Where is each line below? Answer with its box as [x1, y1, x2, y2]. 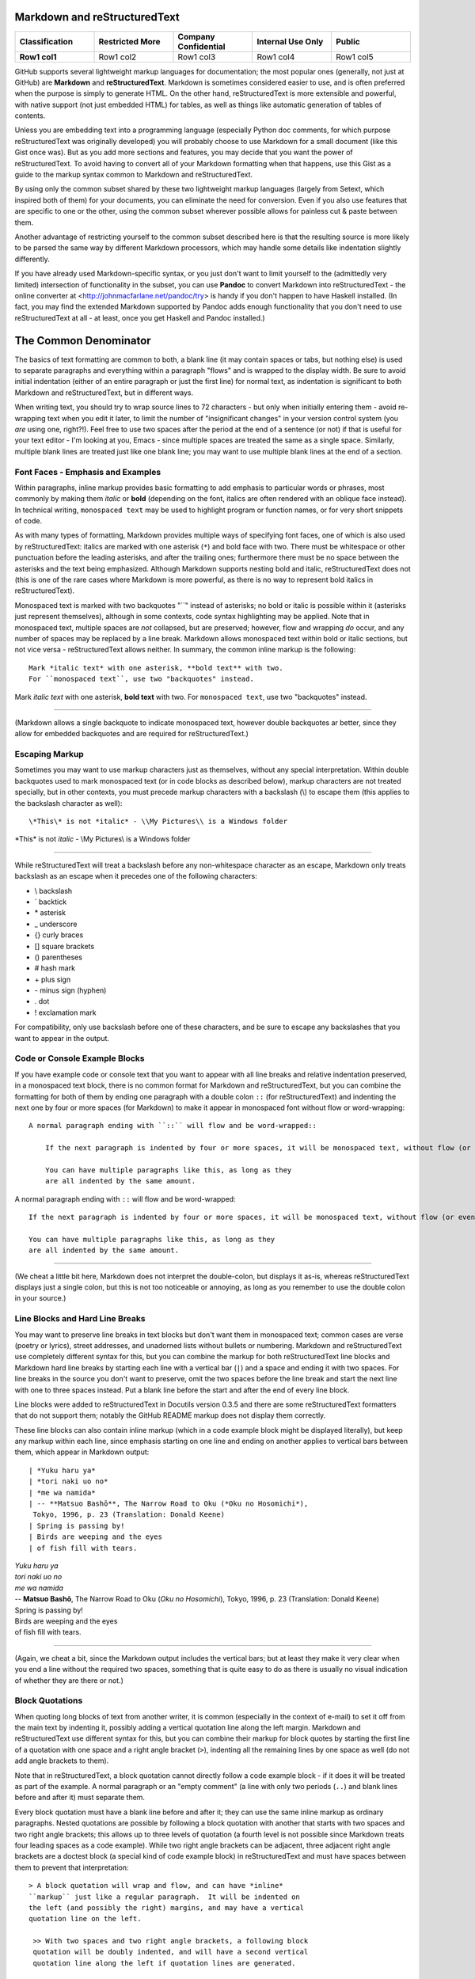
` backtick [34, 897, 67, 906]
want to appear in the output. [14, 1033, 110, 1043]
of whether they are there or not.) [14, 1675, 124, 1685]
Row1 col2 [98, 51, 137, 63]
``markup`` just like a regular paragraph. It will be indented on [28, 1892, 300, 1901]
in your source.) [14, 1293, 66, 1303]
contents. [14, 111, 46, 120]
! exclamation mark [34, 1008, 97, 1017]
